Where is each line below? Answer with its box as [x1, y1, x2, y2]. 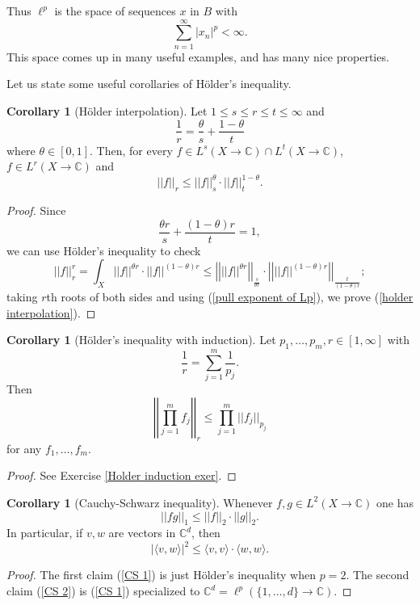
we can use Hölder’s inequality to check [6, 242, 201, 258]
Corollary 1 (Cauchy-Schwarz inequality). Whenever [6, 494, 273, 510]
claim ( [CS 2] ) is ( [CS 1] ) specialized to [6, 582, 200, 599]
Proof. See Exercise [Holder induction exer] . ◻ [6, 467, 237, 484]
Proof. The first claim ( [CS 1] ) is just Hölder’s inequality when [6, 566, 317, 583]
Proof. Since [6, 202, 66, 219]
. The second [346, 566, 409, 583]
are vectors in [108, 524, 176, 541]
